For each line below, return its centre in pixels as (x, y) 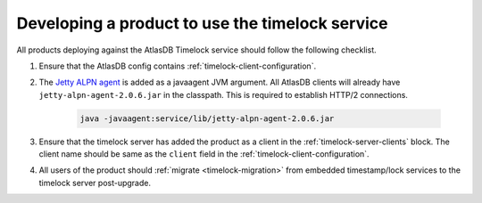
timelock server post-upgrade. (95, 183)
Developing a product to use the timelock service (202, 23)
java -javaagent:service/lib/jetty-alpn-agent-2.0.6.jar (207, 118)
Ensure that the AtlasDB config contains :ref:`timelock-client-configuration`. (178, 66)
